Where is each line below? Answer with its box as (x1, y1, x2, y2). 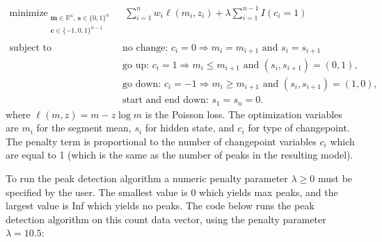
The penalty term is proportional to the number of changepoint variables (6, 134, 317, 148)
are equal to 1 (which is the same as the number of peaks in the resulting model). (6, 147, 353, 162)
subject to (9, 42, 51, 53)
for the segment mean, (36, 120, 132, 135)
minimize (9, 8, 48, 18)
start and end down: (122, 95, 209, 106)
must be (317, 170, 353, 185)
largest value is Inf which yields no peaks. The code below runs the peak (6, 198, 315, 213)
